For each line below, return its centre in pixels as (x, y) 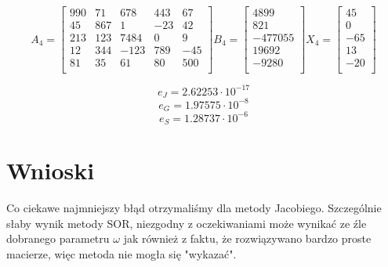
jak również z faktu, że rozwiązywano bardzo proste (247, 238)
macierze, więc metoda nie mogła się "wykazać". (121, 253)
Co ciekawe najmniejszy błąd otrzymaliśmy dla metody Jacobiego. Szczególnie (194, 208)
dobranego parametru (58, 238)
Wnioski (51, 170)
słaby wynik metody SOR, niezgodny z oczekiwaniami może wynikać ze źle (187, 223)
